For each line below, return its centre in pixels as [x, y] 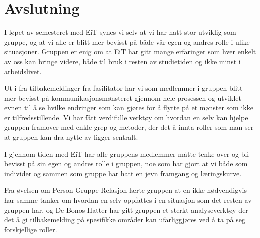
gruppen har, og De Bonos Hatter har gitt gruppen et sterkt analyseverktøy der [126, 210]
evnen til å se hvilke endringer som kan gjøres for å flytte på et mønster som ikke [129, 108]
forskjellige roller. [31, 229]
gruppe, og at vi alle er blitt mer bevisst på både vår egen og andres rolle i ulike [127, 42]
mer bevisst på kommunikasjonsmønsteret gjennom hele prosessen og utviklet [123, 98]
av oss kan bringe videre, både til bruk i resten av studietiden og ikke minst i [122, 61]
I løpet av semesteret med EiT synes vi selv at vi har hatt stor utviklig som [120, 32]
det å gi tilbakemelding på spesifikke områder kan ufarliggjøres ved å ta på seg [125, 220]
